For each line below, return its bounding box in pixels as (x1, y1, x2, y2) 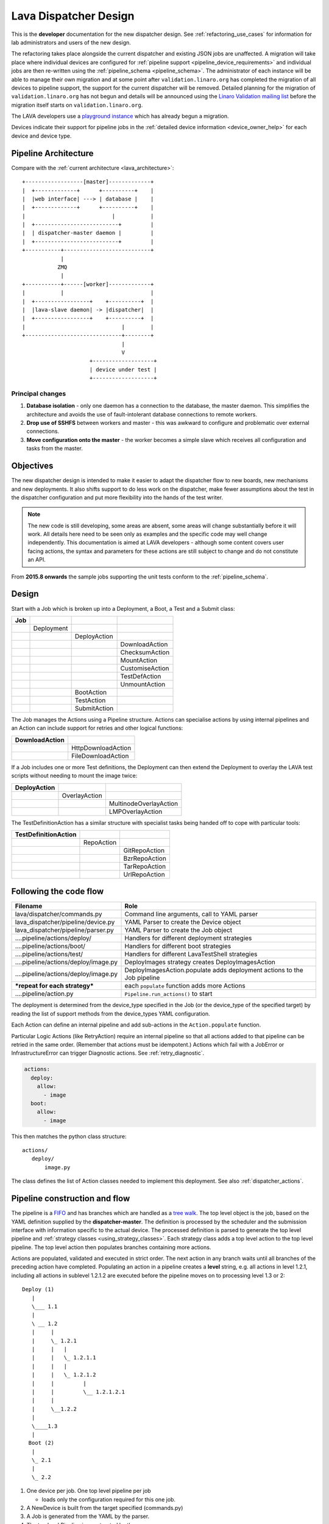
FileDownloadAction (71, 752, 129, 760)
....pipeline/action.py (15, 989, 74, 998)
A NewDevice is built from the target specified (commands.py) (26, 1504, 183, 1512)
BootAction (74, 688, 107, 696)
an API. (27, 556, 46, 563)
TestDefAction (120, 672, 161, 680)
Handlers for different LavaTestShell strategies (124, 950, 258, 958)
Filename (15, 902, 43, 911)
